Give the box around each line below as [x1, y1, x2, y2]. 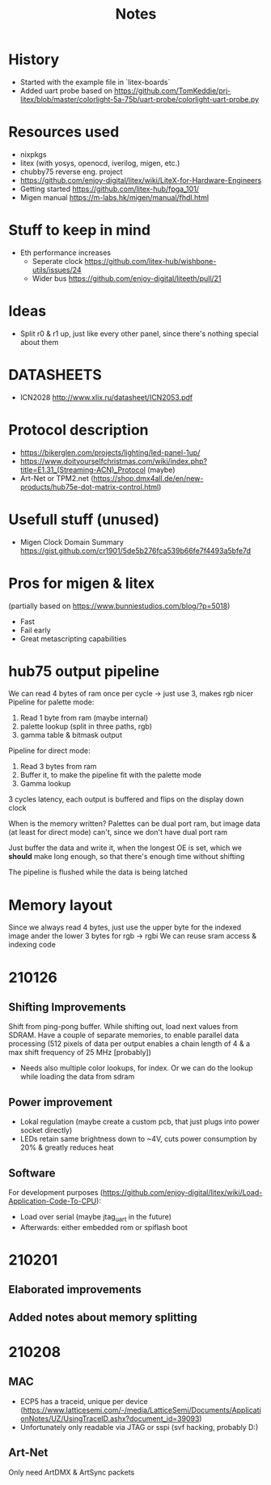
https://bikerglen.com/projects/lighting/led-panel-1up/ [19, 447, 201, 457]
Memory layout [8, 896, 113, 914]
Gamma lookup [19, 779, 71, 789]
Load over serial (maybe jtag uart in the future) [19, 1212, 172, 1223]
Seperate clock [32, 256, 83, 266]
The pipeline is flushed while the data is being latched [8, 867, 188, 877]
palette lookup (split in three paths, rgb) [19, 721, 152, 731]
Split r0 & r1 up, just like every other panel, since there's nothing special [19, 329, 259, 338]
